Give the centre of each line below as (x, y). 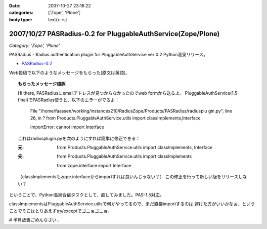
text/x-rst (58, 19)
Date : (15, 6)
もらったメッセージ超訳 (42, 84)
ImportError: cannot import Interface (67, 127)
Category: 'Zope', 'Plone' (35, 45)
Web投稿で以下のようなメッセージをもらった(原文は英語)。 (69, 73)
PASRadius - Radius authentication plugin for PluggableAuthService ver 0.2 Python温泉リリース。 (109, 55)
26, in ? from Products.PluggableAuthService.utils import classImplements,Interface (115, 118)
